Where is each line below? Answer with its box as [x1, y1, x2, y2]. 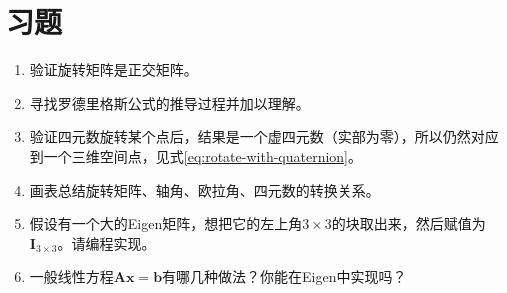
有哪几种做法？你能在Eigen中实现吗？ [162, 266, 407, 287]
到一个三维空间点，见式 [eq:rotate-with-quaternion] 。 [29, 145, 363, 166]
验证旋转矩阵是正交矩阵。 [29, 59, 198, 80]
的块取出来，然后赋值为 [331, 213, 486, 234]
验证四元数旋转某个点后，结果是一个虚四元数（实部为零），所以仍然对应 [29, 126, 499, 147]
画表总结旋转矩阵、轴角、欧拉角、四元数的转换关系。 [29, 179, 380, 200]
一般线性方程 [29, 266, 114, 287]
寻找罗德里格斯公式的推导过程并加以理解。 [29, 92, 310, 113]
